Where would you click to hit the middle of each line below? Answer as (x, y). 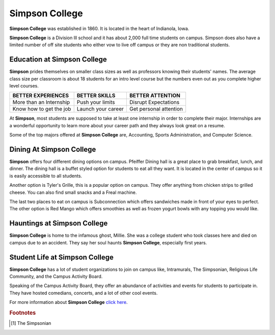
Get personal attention (156, 109)
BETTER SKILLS (96, 96)
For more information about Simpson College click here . (68, 302)
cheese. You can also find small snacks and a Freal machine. (73, 192)
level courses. (24, 86)
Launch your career (100, 109)
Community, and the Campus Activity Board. (56, 276)
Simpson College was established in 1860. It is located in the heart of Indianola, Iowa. (99, 29)
